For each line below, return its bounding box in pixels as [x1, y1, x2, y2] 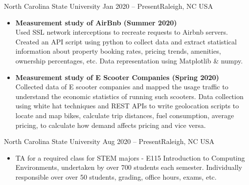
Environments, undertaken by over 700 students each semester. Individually [15, 162, 242, 172]
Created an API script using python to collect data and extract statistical [15, 36, 237, 46]
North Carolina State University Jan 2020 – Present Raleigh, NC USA [4, 1, 213, 11]
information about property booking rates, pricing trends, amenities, [15, 46, 221, 56]
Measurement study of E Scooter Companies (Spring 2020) [15, 72, 219, 82]
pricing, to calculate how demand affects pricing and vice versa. [15, 120, 206, 130]
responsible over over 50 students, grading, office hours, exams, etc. [15, 171, 217, 182]
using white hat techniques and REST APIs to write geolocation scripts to [15, 101, 239, 111]
